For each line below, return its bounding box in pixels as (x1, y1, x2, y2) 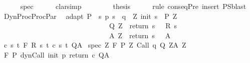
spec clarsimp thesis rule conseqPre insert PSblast (20, 1, 246, 11)
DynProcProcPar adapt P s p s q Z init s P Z (4, 10, 177, 21)
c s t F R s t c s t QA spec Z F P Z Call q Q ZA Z (4, 40, 186, 50)
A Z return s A (109, 30, 171, 40)
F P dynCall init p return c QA (4, 49, 110, 60)
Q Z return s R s (109, 20, 177, 31)
